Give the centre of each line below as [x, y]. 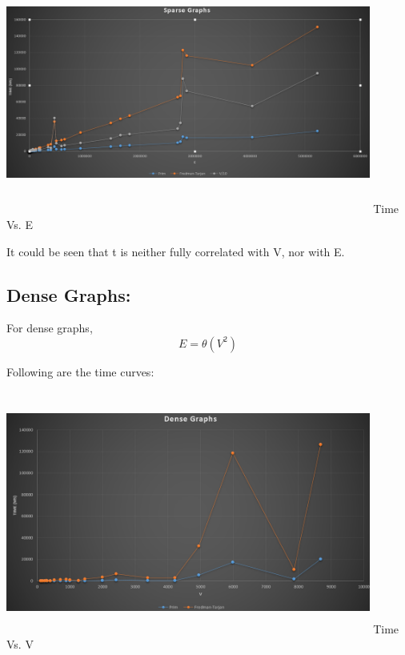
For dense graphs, [50, 328]
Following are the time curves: [80, 371]
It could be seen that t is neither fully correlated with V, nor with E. [176, 251]
